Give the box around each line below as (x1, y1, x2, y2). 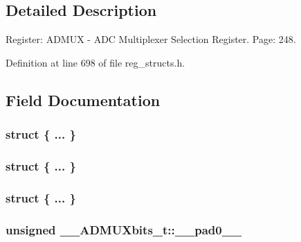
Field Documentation (6, 89, 161, 110)
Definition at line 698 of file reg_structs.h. (6, 55, 185, 69)
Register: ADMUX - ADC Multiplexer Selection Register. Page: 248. (6, 32, 296, 46)
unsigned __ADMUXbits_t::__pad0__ (6, 221, 242, 238)
